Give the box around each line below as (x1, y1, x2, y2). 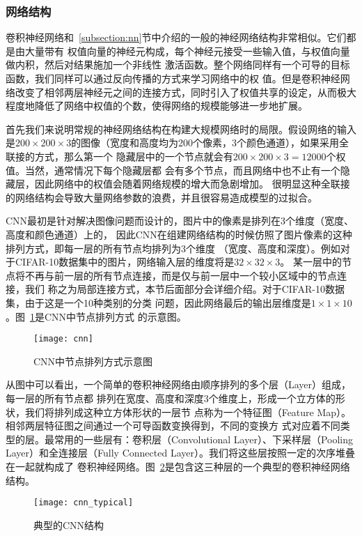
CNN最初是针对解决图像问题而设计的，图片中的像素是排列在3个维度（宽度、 (6, 213, 354, 228)
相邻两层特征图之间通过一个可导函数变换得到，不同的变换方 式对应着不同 (6, 418, 340, 433)
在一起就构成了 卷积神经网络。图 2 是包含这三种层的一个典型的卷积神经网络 (6, 459, 350, 473)
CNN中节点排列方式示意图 (33, 353, 153, 368)
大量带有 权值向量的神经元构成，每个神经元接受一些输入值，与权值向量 (24, 43, 350, 58)
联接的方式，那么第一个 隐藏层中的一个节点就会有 (6, 148, 233, 163)
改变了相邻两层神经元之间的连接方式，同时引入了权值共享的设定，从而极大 (15, 84, 356, 99)
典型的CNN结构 (33, 517, 104, 532)
